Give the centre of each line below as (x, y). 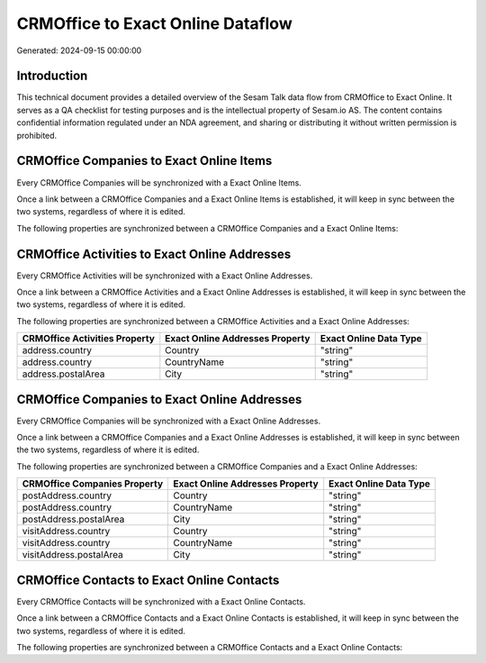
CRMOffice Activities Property (88, 339)
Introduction (52, 76)
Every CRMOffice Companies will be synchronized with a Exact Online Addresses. (169, 421)
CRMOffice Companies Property (93, 484)
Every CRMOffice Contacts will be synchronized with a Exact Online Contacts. (161, 601)
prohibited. (37, 135)
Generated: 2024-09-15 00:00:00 (79, 50)
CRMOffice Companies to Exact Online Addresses (159, 400)
